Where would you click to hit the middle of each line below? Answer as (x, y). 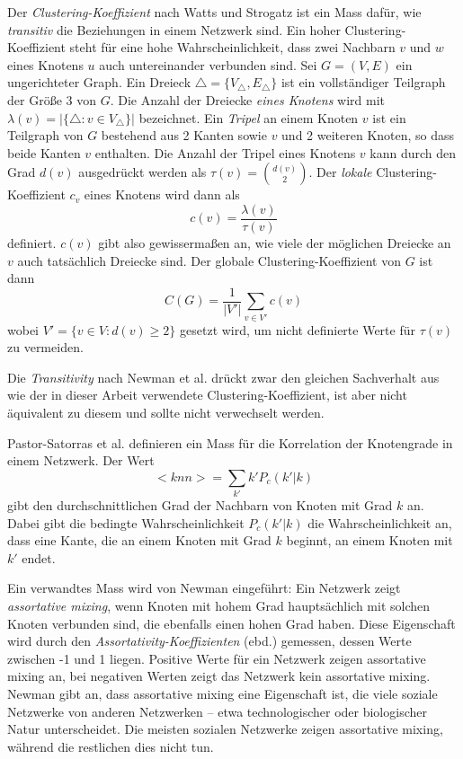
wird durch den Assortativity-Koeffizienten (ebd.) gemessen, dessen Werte (209, 641)
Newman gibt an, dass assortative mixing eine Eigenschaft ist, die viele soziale (223, 693)
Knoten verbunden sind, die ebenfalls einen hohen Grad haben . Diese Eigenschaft (231, 623)
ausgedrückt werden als (142, 172)
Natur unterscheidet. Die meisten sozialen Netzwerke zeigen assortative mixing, (225, 729)
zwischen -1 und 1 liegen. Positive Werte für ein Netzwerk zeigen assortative (217, 658)
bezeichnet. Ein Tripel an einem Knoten (249, 117)
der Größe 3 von (52, 99)
